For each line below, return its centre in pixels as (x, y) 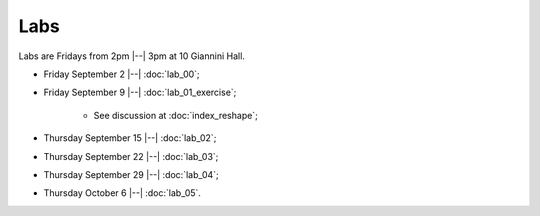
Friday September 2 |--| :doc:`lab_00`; (121, 74)
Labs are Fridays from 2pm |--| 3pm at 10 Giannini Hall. (131, 56)
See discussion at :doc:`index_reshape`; (176, 115)
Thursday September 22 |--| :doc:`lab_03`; (131, 156)
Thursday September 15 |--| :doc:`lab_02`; (130, 138)
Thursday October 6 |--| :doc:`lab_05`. (122, 193)
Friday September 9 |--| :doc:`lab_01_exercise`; (140, 92)
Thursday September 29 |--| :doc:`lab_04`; (131, 174)
